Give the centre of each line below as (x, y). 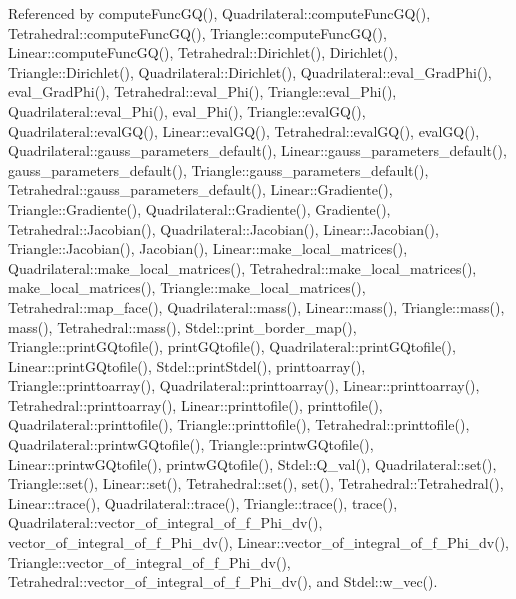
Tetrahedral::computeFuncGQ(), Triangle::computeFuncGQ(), (197, 32)
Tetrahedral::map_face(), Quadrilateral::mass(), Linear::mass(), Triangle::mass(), (256, 306)
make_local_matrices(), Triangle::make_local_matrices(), (187, 287)
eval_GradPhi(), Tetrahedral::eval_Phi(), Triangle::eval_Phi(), (202, 91)
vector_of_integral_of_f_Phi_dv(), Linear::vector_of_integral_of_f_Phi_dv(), (259, 542)
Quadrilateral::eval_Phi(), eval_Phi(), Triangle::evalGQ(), (187, 110)
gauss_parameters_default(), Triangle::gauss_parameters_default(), (218, 169)
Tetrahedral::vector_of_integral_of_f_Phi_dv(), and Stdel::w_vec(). (223, 581)
